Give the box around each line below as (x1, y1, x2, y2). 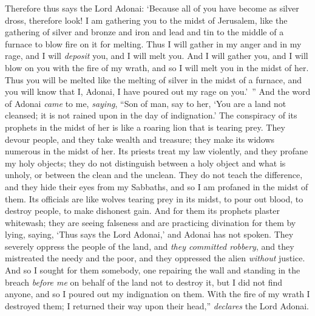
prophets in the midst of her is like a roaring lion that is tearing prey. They (5, 120, 285, 133)
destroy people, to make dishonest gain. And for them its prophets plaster (5, 204, 280, 217)
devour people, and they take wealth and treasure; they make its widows (5, 132, 275, 145)
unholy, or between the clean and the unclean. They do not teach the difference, (5, 168, 303, 181)
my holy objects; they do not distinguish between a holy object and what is (5, 156, 286, 169)
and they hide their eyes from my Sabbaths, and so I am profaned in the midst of (5, 180, 308, 193)
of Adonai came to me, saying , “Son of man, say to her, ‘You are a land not (5, 97, 286, 109)
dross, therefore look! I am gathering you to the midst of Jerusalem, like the (5, 13, 288, 26)
